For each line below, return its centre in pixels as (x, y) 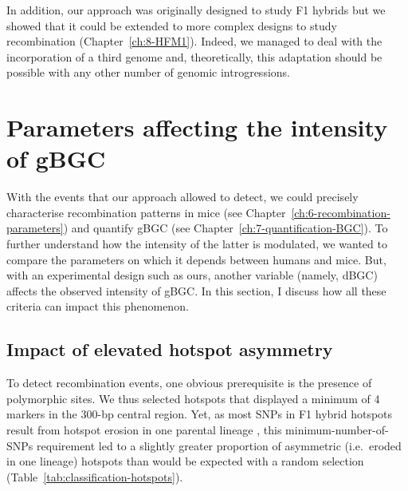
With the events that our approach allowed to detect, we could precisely (182, 197)
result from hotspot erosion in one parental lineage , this (144, 430)
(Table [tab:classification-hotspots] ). (95, 476)
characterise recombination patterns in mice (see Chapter (146, 212)
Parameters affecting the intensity (197, 127)
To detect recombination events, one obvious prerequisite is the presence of (189, 383)
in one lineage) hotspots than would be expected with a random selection (185, 461)
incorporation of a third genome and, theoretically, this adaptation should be (194, 56)
